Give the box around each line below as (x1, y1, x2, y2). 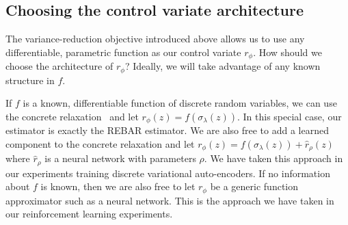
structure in (5, 72, 55, 87)
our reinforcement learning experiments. (5, 207, 173, 221)
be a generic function (210, 179, 299, 194)
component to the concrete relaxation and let (5, 136, 195, 150)
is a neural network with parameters (44, 151, 196, 166)
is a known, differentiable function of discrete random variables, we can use (23, 96, 337, 110)
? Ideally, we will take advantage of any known (124, 59, 321, 73)
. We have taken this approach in (204, 151, 343, 166)
